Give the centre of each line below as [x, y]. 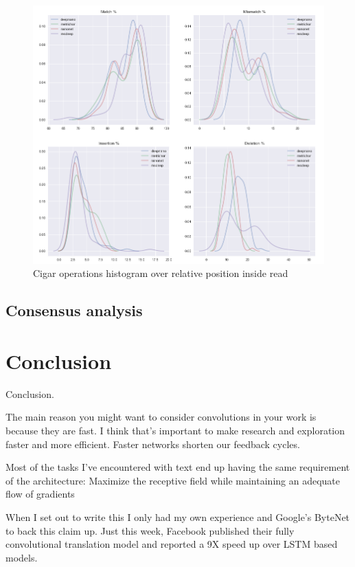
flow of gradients [40, 494]
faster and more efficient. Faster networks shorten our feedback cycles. [153, 444]
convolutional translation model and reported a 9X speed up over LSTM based [172, 544]
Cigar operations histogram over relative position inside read [161, 273]
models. [22, 557]
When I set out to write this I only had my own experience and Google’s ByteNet [178, 516]
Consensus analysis [74, 310]
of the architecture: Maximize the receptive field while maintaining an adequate [173, 480]
